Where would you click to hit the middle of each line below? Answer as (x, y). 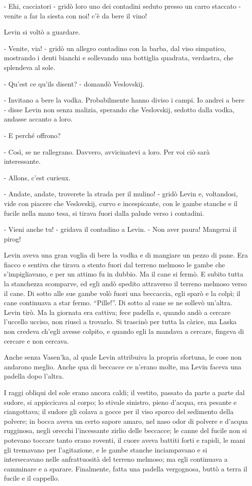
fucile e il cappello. (32, 478)
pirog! (13, 238)
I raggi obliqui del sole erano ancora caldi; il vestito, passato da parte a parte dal (124, 392)
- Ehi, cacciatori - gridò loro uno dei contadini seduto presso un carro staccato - (122, 6)
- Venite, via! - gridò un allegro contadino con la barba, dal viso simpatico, (115, 48)
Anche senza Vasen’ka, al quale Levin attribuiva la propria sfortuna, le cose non (123, 357)
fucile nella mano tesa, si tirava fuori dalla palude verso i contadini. (104, 213)
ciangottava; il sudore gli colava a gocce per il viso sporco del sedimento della (119, 411)
